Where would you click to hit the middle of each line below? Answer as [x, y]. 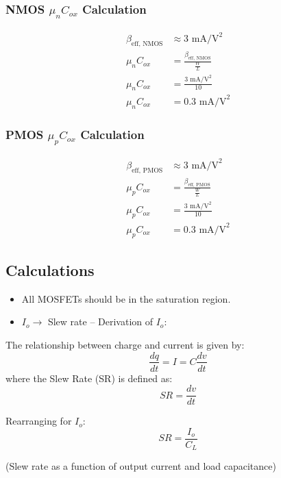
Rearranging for [39, 421]
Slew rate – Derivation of [100, 322]
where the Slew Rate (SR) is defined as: [89, 378]
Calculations [50, 269]
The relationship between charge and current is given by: [125, 344]
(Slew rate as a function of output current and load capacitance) [141, 466]
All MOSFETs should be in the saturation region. [126, 298]
